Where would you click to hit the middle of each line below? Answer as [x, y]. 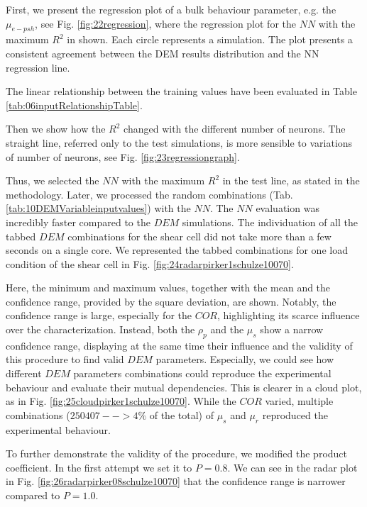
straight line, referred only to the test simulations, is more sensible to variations [179, 142]
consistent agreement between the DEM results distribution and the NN [163, 53]
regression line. [38, 67]
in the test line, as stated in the [291, 180]
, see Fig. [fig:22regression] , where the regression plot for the [165, 23]
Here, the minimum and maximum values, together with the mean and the [168, 288]
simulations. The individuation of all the [270, 222]
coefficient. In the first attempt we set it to [99, 467]
